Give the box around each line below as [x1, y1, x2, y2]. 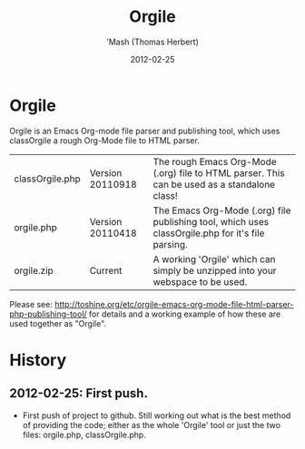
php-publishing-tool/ [9, 308, 88, 319]
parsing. [152, 238, 188, 250]
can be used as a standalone [152, 178, 275, 190]
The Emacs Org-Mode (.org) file [152, 204, 291, 217]
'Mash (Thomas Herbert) [105, 36, 200, 47]
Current [89, 264, 123, 277]
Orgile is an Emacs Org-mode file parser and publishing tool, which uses [9, 125, 280, 136]
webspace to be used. [152, 275, 248, 288]
